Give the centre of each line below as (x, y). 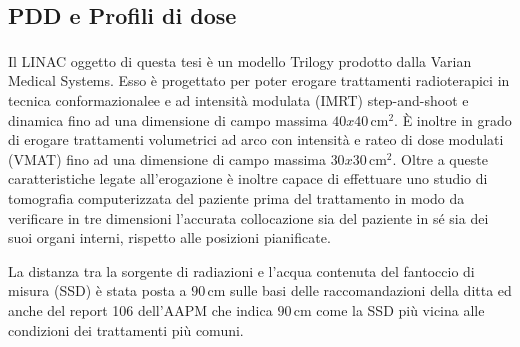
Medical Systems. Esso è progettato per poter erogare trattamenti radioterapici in (259, 80)
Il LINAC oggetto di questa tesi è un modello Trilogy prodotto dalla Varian (240, 60)
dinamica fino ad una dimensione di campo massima (168, 119)
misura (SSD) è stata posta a (97, 290)
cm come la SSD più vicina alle (389, 309)
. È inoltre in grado (453, 119)
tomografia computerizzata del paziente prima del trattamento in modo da (236, 198)
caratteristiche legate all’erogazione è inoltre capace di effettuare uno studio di (248, 178)
